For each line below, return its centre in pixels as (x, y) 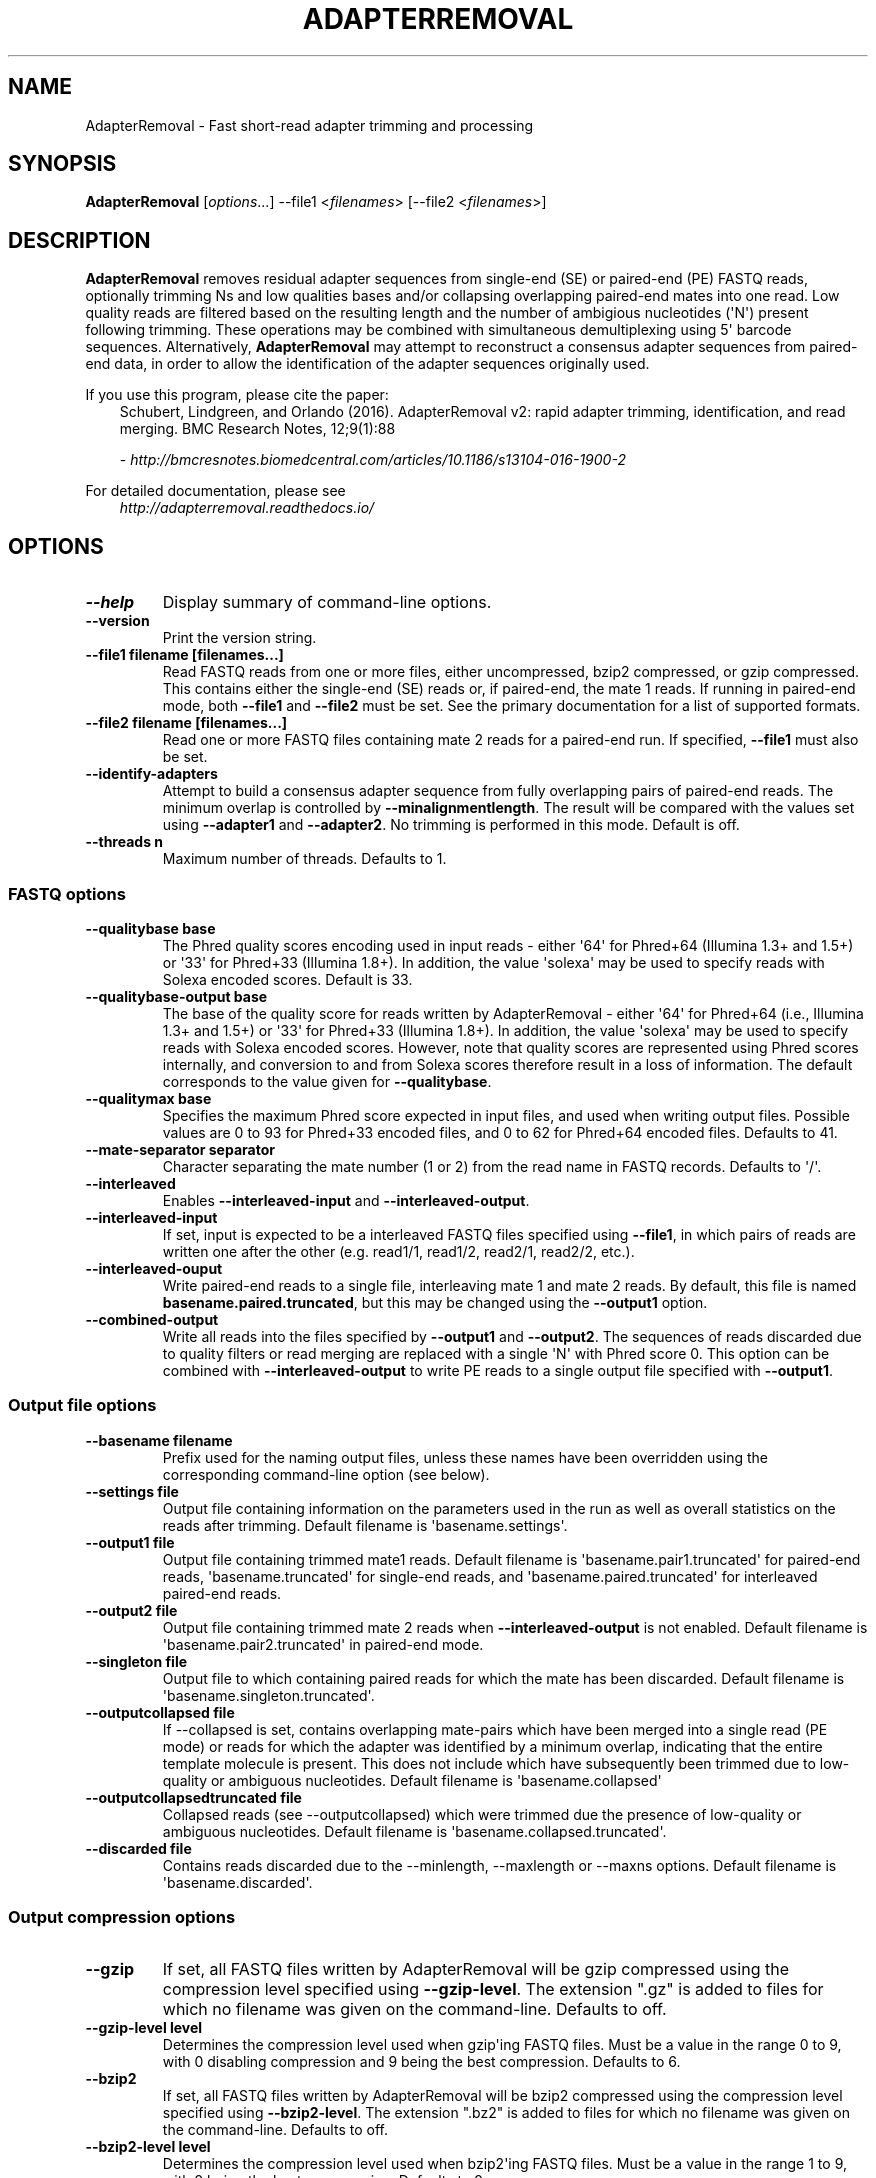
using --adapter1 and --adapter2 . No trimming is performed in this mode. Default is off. (451, 825)
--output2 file (131, 1610)
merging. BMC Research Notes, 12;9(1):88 (257, 429)
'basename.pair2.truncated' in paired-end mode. (323, 1644)
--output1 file (130, 1542)
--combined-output (152, 1319)
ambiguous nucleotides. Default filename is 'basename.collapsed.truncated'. (414, 1831)
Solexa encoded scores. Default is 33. (287, 979)
